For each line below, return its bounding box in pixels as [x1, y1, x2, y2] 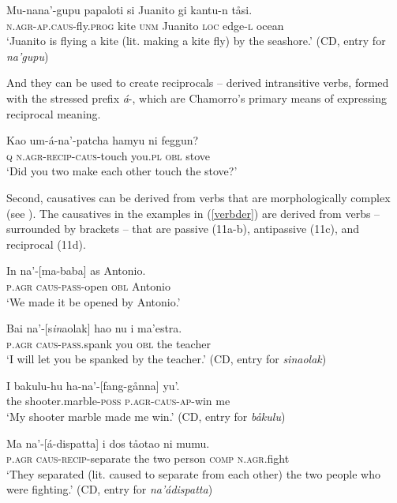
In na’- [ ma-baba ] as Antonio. [6, 262, 146, 279]
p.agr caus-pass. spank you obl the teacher [6, 335, 211, 351]
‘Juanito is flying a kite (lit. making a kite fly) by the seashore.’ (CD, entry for [6, 32, 386, 49]
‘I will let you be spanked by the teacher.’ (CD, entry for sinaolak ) [6, 351, 327, 367]
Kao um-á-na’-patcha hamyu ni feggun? [6, 132, 199, 148]
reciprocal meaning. [6, 105, 101, 122]
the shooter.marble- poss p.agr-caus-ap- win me [6, 392, 230, 409]
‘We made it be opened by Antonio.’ [6, 293, 181, 310]
